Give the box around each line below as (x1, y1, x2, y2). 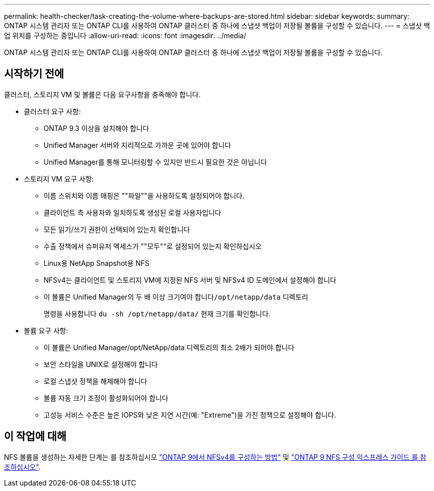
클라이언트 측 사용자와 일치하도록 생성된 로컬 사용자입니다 (44, 208, 221, 217)
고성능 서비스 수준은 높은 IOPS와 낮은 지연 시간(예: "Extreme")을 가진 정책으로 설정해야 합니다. (44, 410, 336, 419)
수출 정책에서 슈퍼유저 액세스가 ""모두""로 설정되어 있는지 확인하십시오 (44, 242, 262, 250)
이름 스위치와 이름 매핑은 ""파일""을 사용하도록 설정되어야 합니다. (44, 191, 245, 200)
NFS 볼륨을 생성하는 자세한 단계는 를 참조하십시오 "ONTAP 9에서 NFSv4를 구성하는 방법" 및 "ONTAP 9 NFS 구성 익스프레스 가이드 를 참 (4, 452, 427, 461)
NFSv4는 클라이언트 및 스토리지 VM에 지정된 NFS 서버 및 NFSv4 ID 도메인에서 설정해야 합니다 (44, 275, 336, 284)
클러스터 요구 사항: (24, 107, 81, 116)
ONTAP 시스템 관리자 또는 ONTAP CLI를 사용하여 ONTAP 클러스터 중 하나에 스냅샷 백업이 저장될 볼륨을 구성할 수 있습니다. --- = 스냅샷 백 (4, 21, 430, 30)
